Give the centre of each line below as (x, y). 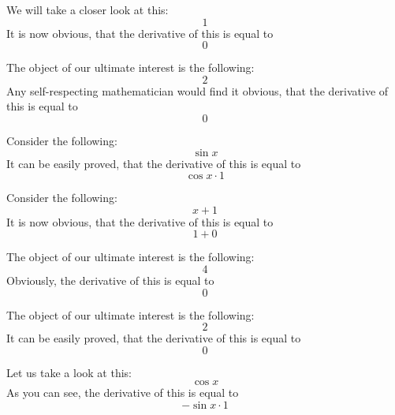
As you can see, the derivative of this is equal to (123, 393)
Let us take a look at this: (69, 372)
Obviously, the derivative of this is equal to (110, 280)
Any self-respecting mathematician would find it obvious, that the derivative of (197, 90)
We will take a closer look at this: (88, 9)
